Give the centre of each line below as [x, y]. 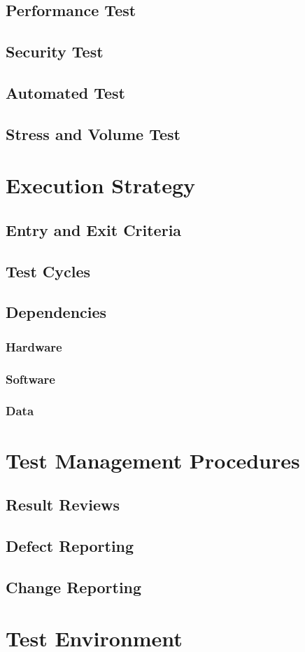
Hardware [34, 346]
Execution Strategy [100, 185]
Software [30, 379]
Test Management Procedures [153, 460]
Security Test [55, 51]
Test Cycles [48, 271]
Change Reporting [74, 587]
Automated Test [66, 92]
